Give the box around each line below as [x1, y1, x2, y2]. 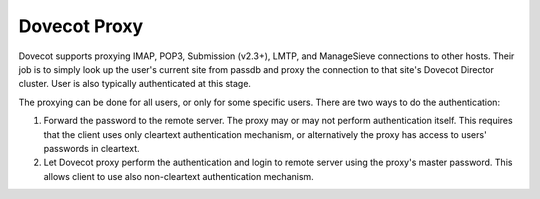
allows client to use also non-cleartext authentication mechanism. [43, 170, 314, 182]
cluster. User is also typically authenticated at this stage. [18, 78, 252, 90]
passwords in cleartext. [43, 142, 140, 154]
